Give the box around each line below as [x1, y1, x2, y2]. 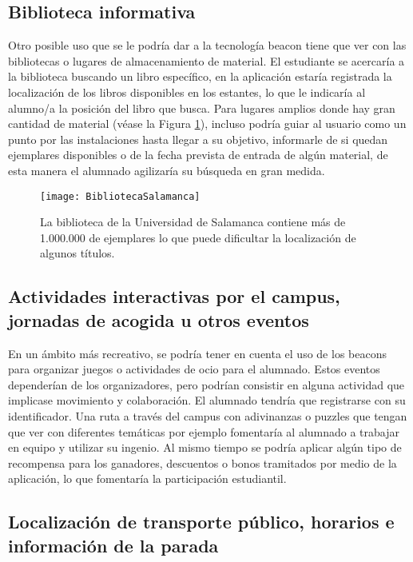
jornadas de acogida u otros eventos [8, 307, 309, 332]
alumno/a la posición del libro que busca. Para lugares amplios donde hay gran [8, 99, 395, 116]
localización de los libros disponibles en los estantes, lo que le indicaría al [8, 83, 366, 100]
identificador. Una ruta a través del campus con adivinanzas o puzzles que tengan [8, 407, 407, 424]
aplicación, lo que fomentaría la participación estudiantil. [8, 470, 287, 487]
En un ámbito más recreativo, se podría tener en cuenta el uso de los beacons [8, 345, 387, 361]
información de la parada [8, 532, 219, 557]
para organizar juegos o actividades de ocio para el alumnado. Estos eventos [8, 361, 380, 377]
